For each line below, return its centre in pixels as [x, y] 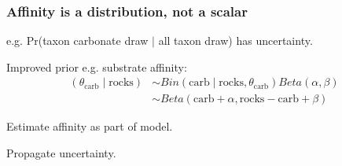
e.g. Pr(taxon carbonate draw [77, 41]
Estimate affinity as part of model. [90, 126]
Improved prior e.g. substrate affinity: [97, 66]
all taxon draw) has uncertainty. [235, 41]
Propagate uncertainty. [61, 153]
